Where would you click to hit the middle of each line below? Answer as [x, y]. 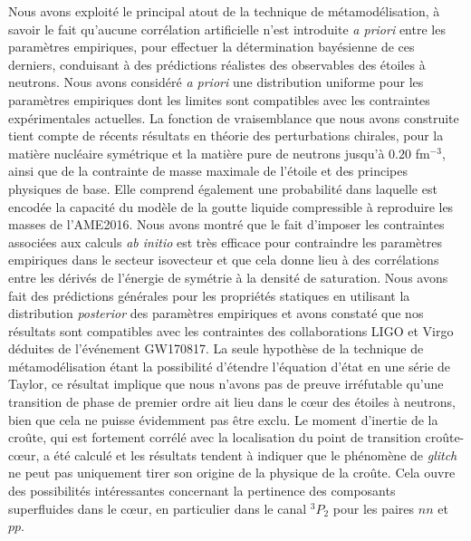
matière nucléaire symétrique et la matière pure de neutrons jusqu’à [197, 153]
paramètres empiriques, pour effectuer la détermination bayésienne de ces [211, 47]
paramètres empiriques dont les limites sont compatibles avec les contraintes [219, 99]
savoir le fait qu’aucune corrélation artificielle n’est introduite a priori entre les [227, 29]
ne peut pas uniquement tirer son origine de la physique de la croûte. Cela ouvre [232, 473]
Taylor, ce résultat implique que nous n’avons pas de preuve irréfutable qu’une [226, 384]
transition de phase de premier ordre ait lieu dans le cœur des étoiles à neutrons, [232, 402]
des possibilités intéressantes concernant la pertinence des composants [202, 491]
